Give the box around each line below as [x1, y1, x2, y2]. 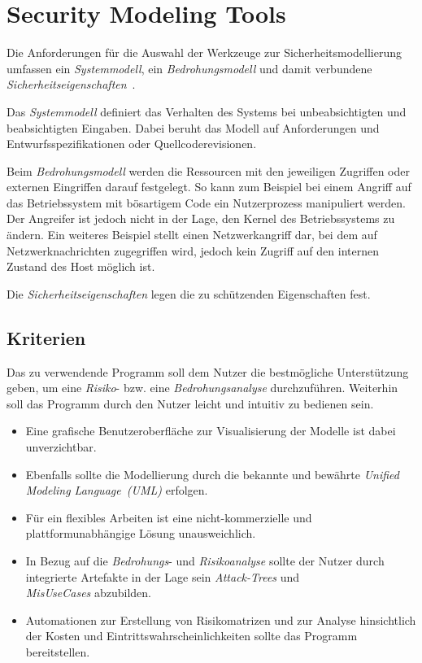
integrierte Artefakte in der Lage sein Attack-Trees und [25, 568, 300, 585]
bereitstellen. [25, 643, 90, 660]
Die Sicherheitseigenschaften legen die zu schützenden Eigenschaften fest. [7, 285, 371, 302]
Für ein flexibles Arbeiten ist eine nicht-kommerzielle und [25, 508, 312, 526]
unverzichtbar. [25, 438, 97, 456]
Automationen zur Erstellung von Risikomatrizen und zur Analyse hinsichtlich [25, 611, 416, 628]
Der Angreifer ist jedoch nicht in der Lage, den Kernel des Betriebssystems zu [7, 210, 395, 227]
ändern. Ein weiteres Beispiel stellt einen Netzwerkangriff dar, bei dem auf [7, 226, 377, 243]
